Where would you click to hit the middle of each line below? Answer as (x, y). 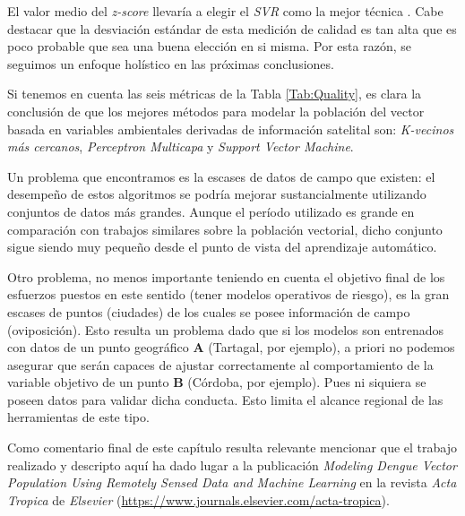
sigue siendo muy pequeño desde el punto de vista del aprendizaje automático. (222, 247)
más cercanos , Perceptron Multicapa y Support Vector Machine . (181, 146)
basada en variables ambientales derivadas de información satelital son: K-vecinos (231, 129)
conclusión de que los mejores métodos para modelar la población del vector (216, 111)
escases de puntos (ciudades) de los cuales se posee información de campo (209, 311)
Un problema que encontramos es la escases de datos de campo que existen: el (221, 176)
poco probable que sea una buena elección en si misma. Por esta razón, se (209, 46)
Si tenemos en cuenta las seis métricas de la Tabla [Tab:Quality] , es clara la (215, 94)
